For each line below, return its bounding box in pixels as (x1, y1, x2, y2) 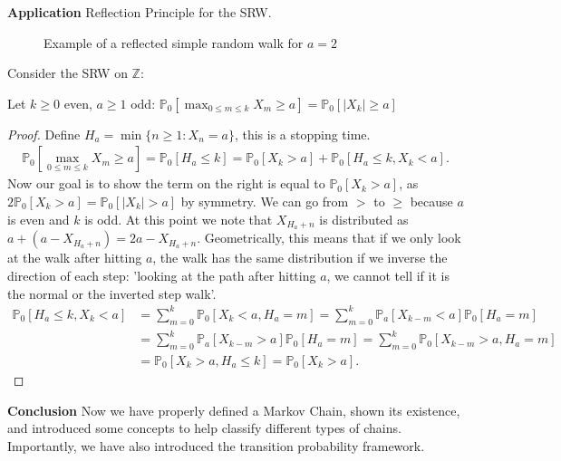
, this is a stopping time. (234, 124, 371, 143)
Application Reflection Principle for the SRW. (7, 3, 272, 21)
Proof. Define (7, 124, 81, 143)
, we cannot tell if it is (326, 266, 450, 285)
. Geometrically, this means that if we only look (197, 228, 461, 247)
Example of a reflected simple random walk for (44, 33, 304, 52)
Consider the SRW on (7, 63, 128, 82)
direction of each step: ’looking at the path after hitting (7, 266, 316, 285)
